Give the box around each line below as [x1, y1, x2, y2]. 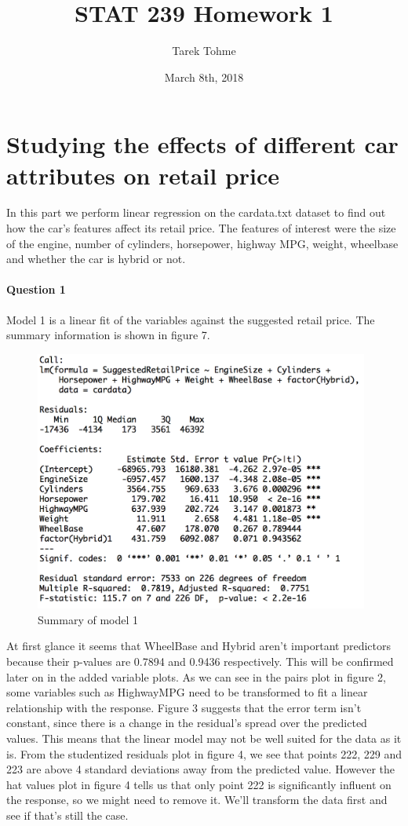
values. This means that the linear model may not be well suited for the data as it [6, 729, 402, 746]
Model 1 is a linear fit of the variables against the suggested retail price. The [6, 311, 375, 327]
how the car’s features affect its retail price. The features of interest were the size [6, 220, 396, 236]
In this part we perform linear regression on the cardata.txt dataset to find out [6, 204, 386, 221]
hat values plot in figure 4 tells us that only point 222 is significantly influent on [6, 776, 392, 792]
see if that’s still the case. [6, 806, 129, 823]
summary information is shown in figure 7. [6, 327, 210, 343]
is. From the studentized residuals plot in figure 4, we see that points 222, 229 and [6, 745, 402, 762]
